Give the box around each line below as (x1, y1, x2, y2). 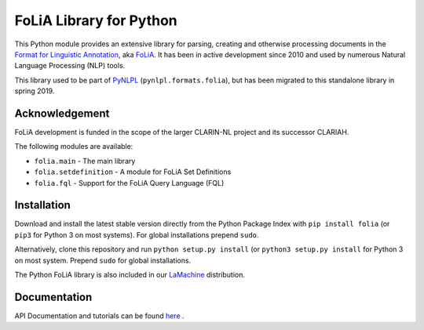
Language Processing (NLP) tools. (14, 61, 126, 71)
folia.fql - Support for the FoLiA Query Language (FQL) (34, 178, 225, 187)
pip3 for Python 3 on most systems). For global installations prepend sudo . (14, 230, 259, 239)
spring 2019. (14, 86, 55, 96)
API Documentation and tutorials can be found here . (14, 310, 185, 321)
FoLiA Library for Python (14, 12, 178, 29)
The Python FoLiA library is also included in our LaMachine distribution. (14, 270, 246, 280)
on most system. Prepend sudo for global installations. (14, 256, 192, 265)
